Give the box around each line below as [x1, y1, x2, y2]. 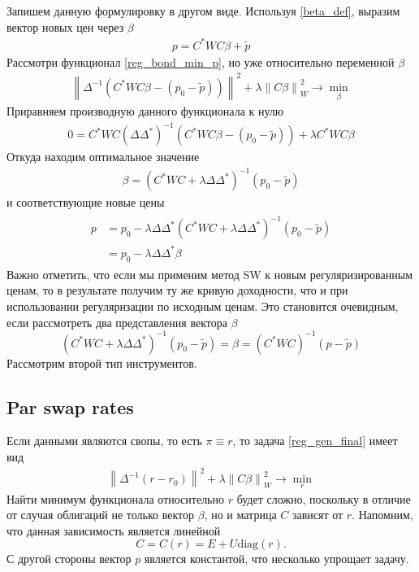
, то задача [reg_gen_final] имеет [232, 432, 398, 449]
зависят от [292, 506, 343, 523]
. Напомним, [352, 506, 413, 523]
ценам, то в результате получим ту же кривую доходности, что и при [6, 282, 348, 299]
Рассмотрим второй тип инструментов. [6, 354, 197, 371]
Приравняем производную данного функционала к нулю [6, 103, 284, 120]
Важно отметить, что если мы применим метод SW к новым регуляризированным [6, 265, 413, 282]
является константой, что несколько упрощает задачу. [144, 550, 409, 567]
